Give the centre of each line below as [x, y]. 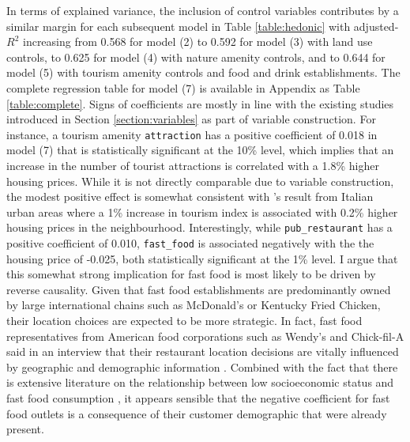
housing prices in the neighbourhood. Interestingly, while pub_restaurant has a [199, 227]
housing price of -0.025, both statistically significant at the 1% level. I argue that [202, 258]
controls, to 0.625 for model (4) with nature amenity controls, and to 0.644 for [196, 57]
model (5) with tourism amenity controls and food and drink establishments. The [203, 72]
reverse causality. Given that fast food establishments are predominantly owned [199, 289]
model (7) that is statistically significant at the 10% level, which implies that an [200, 150]
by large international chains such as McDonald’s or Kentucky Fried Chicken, [194, 305]
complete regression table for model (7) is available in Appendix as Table [183, 87]
